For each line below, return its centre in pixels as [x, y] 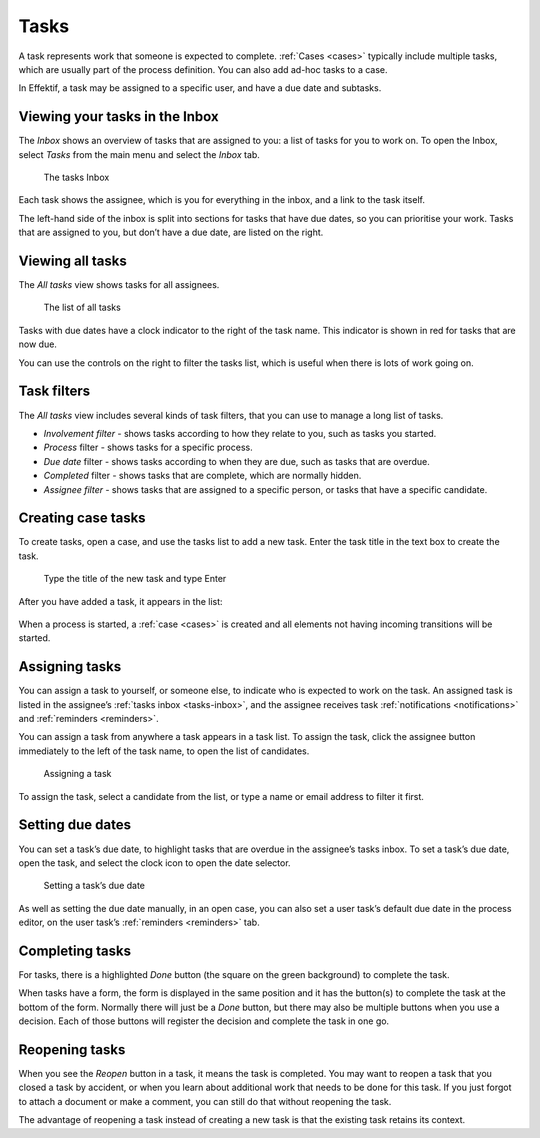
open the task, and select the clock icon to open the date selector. [154, 862]
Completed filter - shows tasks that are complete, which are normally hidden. [202, 476]
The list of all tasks [82, 307]
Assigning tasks [70, 666]
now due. [37, 344]
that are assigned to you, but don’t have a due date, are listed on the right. [171, 232]
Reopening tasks [72, 1049]
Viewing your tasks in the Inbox [118, 116]
